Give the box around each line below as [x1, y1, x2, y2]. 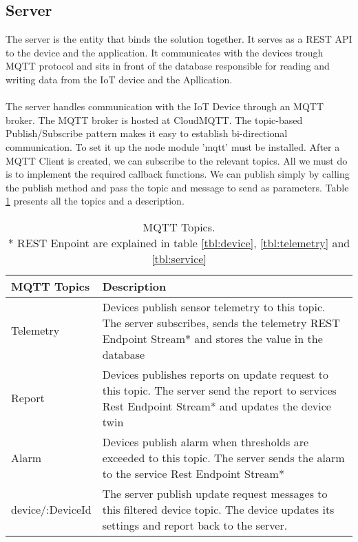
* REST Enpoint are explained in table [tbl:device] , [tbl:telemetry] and [8, 234, 350, 251]
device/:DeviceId [11, 501, 92, 517]
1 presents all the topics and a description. [6, 194, 185, 208]
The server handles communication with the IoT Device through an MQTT [6, 99, 324, 114]
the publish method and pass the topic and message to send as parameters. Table [6, 180, 349, 194]
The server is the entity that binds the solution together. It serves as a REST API [6, 32, 352, 46]
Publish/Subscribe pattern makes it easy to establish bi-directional [6, 126, 288, 140]
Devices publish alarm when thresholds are [102, 433, 309, 450]
